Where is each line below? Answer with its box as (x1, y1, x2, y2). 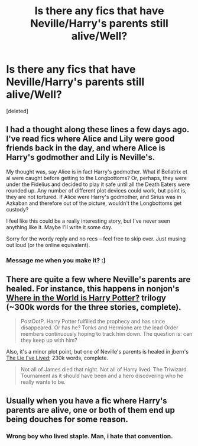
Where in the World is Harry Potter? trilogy (6, 293, 167, 303)
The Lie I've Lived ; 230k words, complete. (6, 354, 108, 362)
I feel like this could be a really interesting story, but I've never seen (6, 217, 170, 224)
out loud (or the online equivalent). (6, 241, 90, 248)
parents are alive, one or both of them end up (6, 405, 176, 415)
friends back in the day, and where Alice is (6, 143, 165, 153)
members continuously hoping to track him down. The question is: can (20, 331, 193, 338)
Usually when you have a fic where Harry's (6, 396, 167, 406)
